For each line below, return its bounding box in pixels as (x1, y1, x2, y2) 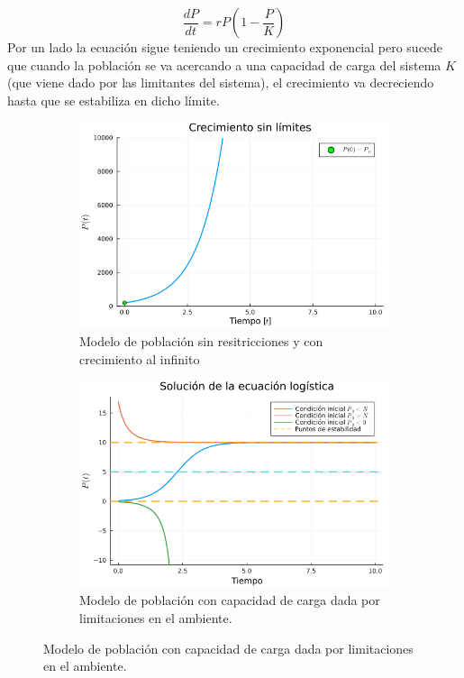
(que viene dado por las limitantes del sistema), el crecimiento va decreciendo (7, 73, 434, 92)
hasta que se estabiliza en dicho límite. (7, 90, 220, 109)
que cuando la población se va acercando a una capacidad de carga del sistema (7, 55, 441, 74)
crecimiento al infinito (79, 349, 200, 368)
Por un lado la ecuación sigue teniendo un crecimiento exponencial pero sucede (7, 38, 443, 56)
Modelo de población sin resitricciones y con (79, 332, 323, 351)
